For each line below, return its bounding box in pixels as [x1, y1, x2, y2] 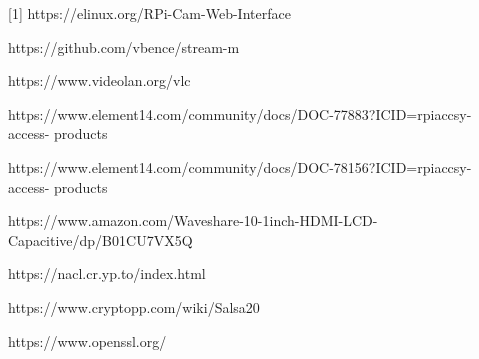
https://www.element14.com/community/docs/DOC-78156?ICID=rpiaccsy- [8, 156, 472, 177]
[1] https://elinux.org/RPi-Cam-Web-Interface [8, 3, 291, 23]
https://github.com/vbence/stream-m [8, 36, 240, 57]
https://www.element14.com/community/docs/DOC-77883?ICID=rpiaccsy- [8, 103, 472, 124]
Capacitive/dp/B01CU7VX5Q [8, 229, 193, 250]
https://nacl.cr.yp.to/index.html [8, 263, 206, 284]
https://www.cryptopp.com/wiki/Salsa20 [8, 296, 260, 317]
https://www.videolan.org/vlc [8, 70, 191, 91]
